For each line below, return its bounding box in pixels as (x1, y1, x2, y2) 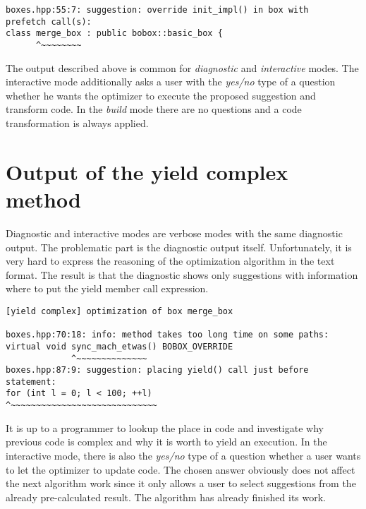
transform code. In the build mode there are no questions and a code (6, 102, 302, 116)
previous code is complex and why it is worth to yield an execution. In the (6, 434, 327, 449)
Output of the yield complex (6, 157, 288, 186)
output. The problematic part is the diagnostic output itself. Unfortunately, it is (6, 239, 352, 254)
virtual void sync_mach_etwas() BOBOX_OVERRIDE (6, 341, 233, 352)
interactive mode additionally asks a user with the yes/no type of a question (6, 74, 336, 89)
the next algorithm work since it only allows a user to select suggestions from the (6, 476, 356, 491)
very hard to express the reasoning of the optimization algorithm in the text (6, 253, 335, 268)
